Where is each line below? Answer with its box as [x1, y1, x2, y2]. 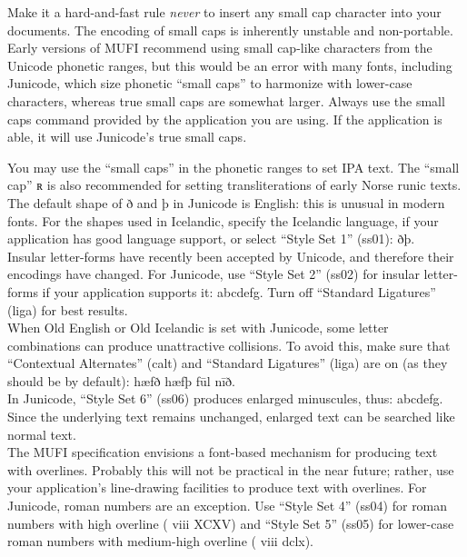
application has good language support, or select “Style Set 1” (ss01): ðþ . [7, 229, 415, 248]
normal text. [7, 424, 76, 443]
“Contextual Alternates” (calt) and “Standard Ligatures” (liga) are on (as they [7, 353, 448, 373]
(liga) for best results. [7, 300, 128, 319]
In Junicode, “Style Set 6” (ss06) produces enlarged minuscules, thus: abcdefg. [7, 389, 443, 408]
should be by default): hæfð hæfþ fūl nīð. [7, 371, 235, 390]
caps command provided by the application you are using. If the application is [7, 109, 442, 128]
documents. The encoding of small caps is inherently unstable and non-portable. [7, 20, 453, 39]
